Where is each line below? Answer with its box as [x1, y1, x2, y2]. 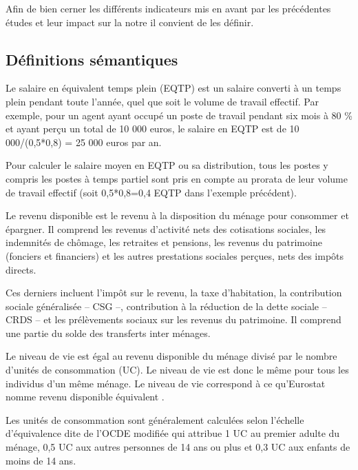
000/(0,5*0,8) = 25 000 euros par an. [6, 134, 162, 149]
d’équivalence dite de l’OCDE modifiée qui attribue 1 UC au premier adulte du [6, 426, 340, 440]
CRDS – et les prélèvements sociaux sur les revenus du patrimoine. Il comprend [6, 312, 341, 327]
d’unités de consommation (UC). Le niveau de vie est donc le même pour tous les [6, 362, 349, 377]
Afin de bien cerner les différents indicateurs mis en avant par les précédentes [6, 1, 331, 15]
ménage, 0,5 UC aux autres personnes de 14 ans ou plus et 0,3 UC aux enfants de [6, 440, 350, 454]
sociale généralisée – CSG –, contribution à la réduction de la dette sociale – [6, 298, 327, 313]
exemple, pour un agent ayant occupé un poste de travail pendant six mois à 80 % [6, 108, 352, 122]
